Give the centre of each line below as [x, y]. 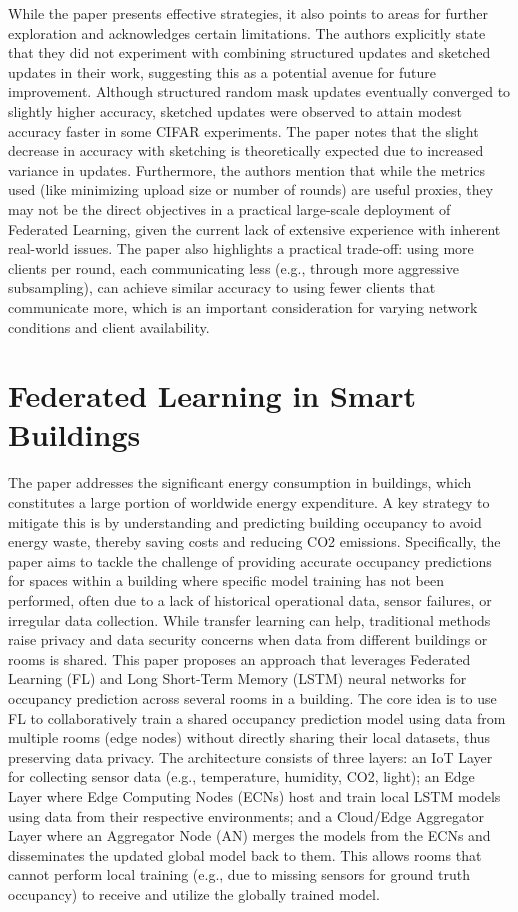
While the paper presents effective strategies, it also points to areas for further [248, 13]
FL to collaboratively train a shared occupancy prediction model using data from [257, 717]
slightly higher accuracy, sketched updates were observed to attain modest [235, 110]
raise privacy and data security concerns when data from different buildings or [248, 639]
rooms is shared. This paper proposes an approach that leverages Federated [239, 658]
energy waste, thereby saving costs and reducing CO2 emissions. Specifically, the [254, 541]
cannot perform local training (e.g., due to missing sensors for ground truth [239, 874]
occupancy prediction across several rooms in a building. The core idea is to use [252, 697]
